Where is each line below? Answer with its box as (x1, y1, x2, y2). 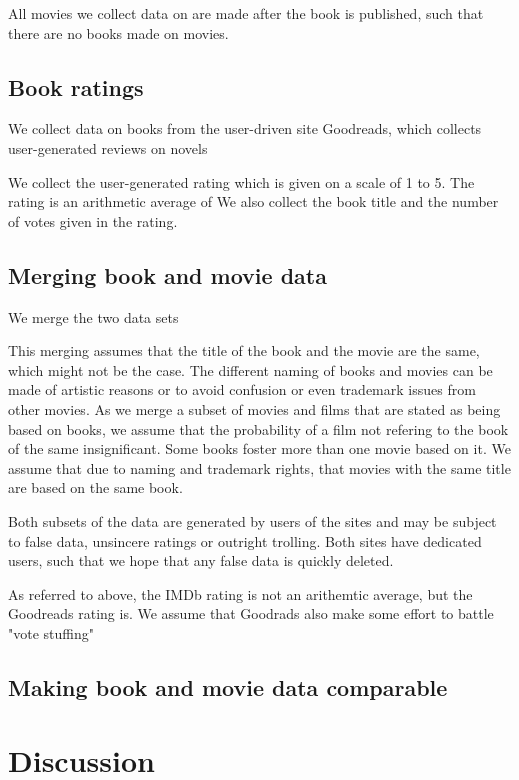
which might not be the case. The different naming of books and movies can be (8, 359, 493, 380)
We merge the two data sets (8, 306, 179, 327)
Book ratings (8, 71, 144, 102)
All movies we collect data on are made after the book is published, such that (8, 3, 484, 23)
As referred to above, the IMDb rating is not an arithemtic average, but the (8, 583, 473, 604)
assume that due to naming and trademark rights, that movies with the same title (8, 457, 511, 478)
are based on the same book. (8, 477, 183, 498)
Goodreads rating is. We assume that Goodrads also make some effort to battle (8, 603, 494, 624)
